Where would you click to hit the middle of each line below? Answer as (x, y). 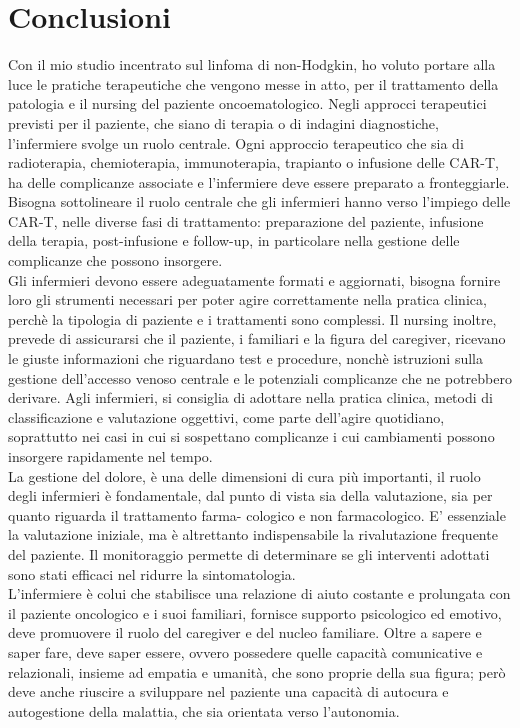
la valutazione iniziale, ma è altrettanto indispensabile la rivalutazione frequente (253, 534)
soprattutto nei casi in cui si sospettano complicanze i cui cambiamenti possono (251, 436)
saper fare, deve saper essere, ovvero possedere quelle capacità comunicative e (245, 651)
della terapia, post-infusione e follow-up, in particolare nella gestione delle (234, 240)
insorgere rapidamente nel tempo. (110, 456)
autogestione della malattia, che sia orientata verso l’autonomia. (204, 710)
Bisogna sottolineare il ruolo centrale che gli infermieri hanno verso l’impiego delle (259, 201)
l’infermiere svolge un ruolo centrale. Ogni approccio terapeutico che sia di (236, 142)
